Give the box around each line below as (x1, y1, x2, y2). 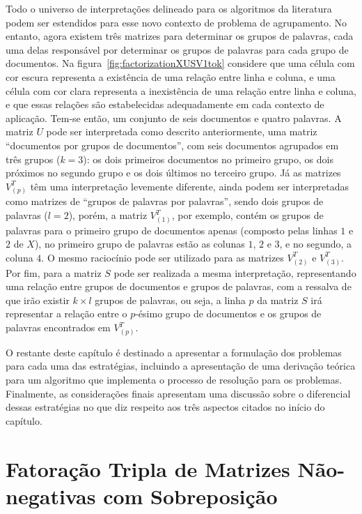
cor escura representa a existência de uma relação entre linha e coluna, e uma (6, 69, 336, 84)
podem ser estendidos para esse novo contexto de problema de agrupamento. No (6, 15, 347, 29)
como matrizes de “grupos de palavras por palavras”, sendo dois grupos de (6, 194, 324, 209)
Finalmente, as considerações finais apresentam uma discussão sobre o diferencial (6, 386, 351, 400)
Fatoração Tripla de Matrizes (6, 454, 290, 483)
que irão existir (6, 292, 70, 307)
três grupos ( (6, 151, 61, 166)
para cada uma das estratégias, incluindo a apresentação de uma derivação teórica (6, 358, 356, 373)
